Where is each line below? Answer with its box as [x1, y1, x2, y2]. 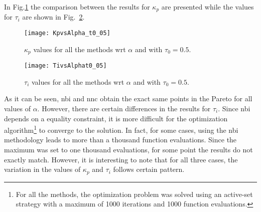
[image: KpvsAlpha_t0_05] [24, 30, 110, 37]
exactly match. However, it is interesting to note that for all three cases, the [4, 154, 238, 164]
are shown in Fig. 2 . [22, 12, 85, 22]
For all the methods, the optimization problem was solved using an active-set [16, 188, 253, 199]
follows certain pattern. [113, 164, 185, 174]
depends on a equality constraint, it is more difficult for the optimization [4, 113, 228, 123]
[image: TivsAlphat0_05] [24, 62, 107, 70]
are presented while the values [161, 2, 254, 12]
